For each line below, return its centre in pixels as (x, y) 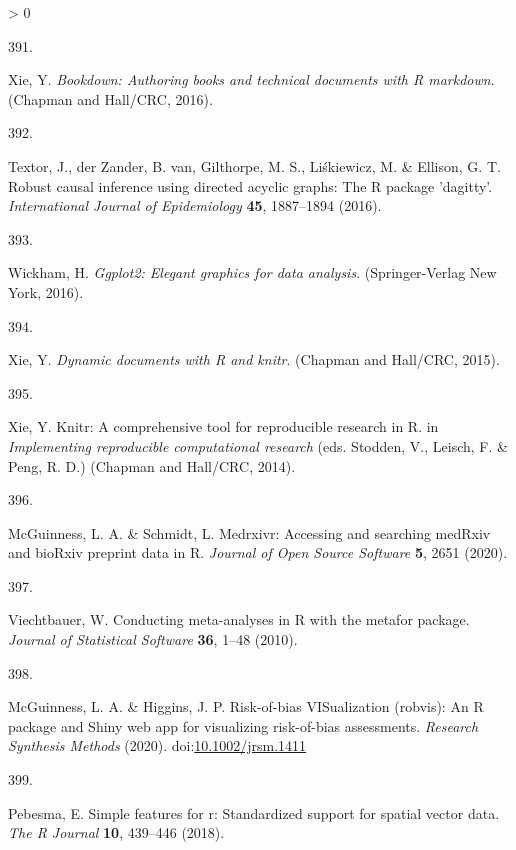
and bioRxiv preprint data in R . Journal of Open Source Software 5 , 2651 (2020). (258, 552)
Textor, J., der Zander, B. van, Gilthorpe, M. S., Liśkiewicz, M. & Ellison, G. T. (254, 165)
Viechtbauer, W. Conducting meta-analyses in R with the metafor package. (239, 619)
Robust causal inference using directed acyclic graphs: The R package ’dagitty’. (250, 185)
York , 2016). (46, 291)
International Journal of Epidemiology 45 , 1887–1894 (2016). (195, 205)
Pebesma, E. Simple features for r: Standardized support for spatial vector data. (254, 812)
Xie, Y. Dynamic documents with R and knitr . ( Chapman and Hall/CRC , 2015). (254, 359)
